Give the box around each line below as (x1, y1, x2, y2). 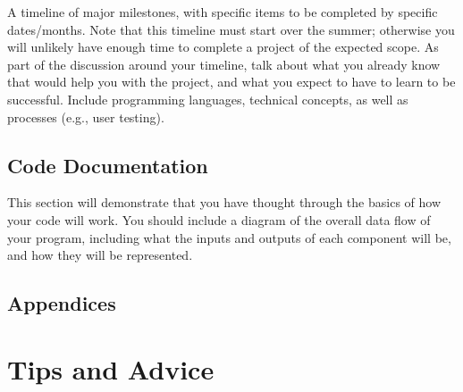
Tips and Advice (7, 350, 215, 387)
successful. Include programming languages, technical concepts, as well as (7, 89, 408, 108)
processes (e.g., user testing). (7, 107, 164, 126)
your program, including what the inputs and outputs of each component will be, (7, 228, 451, 246)
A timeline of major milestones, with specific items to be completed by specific (7, 3, 438, 21)
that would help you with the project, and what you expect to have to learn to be (7, 72, 456, 91)
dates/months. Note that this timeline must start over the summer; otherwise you (7, 20, 455, 38)
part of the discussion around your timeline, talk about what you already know (7, 54, 441, 73)
